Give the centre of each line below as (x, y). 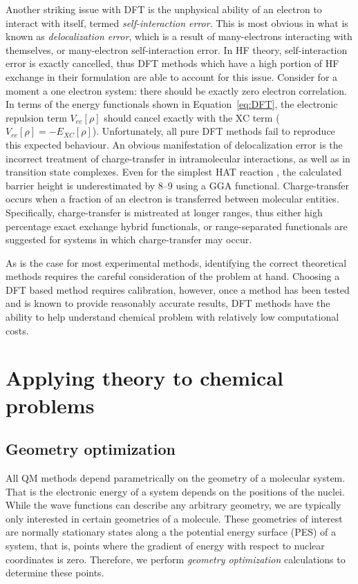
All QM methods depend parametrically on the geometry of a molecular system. (176, 478)
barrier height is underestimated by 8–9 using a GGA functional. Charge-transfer (178, 185)
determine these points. (55, 573)
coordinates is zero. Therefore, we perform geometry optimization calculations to (176, 559)
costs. (17, 330)
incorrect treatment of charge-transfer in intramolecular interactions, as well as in (178, 158)
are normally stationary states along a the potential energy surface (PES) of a (171, 532)
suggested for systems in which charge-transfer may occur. (129, 239)
